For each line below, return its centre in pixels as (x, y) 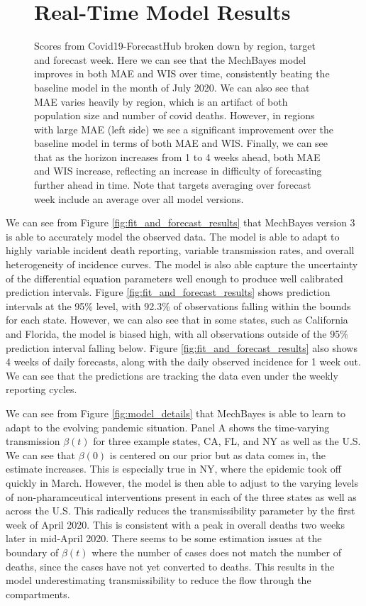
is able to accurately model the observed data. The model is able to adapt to (173, 236)
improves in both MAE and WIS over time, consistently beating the (182, 73)
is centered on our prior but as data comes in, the (217, 454)
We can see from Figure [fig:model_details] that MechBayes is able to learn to (176, 413)
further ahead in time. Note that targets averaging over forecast (173, 185)
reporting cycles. (41, 389)
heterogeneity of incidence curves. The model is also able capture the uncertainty (182, 264)
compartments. (38, 594)
